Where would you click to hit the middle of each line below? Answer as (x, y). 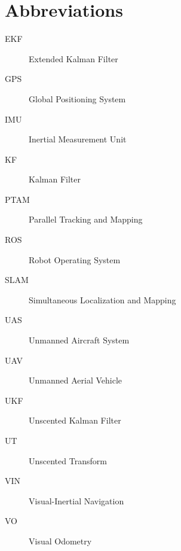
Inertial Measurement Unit (78, 139)
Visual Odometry (60, 541)
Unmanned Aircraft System (79, 340)
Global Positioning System (77, 98)
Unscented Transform (68, 460)
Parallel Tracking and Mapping (86, 219)
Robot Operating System (75, 259)
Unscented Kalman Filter (75, 420)
